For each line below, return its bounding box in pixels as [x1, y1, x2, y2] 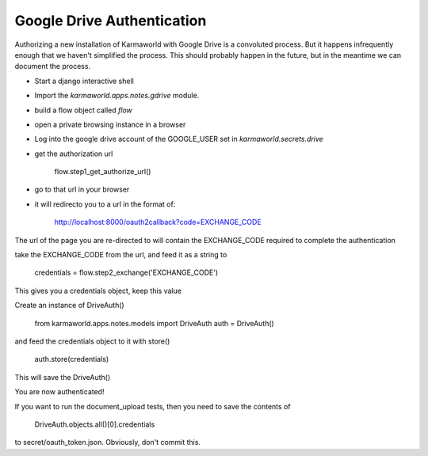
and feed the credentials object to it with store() [14, 336, 170, 346]
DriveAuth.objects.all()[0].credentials [34, 420, 155, 429]
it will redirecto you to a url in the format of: [34, 199, 176, 209]
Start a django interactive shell [34, 76, 134, 85]
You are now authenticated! [14, 387, 105, 397]
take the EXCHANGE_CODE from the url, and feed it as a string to [14, 250, 227, 260]
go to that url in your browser [34, 184, 130, 194]
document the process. [14, 62, 91, 71]
